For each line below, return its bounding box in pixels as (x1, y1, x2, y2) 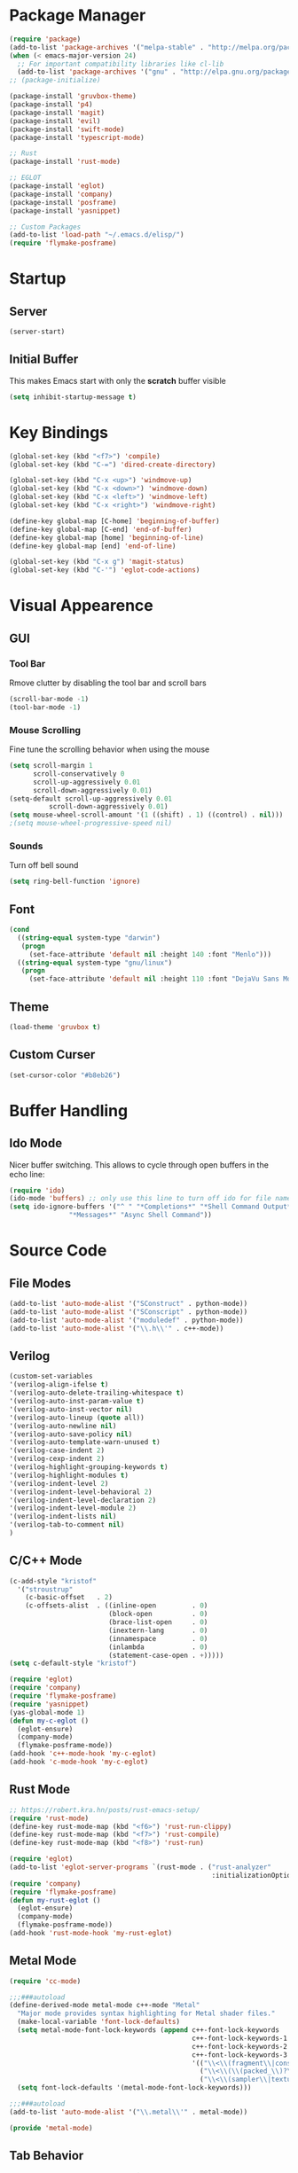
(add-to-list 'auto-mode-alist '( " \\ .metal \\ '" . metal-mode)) (9, 2107, 248, 2116)
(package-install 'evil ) (9, 116, 101, 125)
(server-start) (9, 327, 66, 337)
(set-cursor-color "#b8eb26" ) (9, 1070, 122, 1080)
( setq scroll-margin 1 (9, 762, 93, 770)
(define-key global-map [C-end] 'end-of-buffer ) (9, 525, 192, 534)
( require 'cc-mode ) (9, 1976, 82, 1986)
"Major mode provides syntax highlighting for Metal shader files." (17, 2009, 276, 2018)
